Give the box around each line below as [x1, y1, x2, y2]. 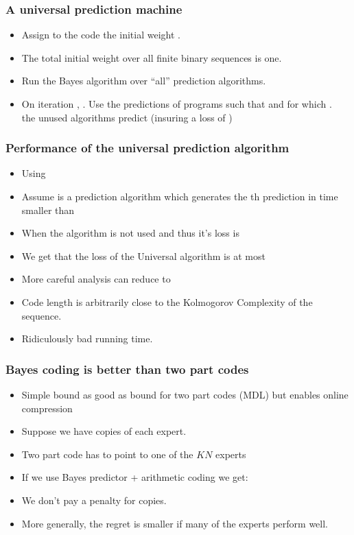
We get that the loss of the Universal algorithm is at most [21, 248, 265, 263]
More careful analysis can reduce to [21, 272, 171, 286]
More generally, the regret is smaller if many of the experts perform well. [21, 516, 328, 530]
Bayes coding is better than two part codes [5, 360, 249, 377]
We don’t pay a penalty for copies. [21, 492, 167, 507]
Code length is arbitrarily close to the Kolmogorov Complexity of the [21, 294, 313, 309]
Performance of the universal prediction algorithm [5, 139, 290, 156]
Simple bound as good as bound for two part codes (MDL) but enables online [21, 387, 349, 401]
